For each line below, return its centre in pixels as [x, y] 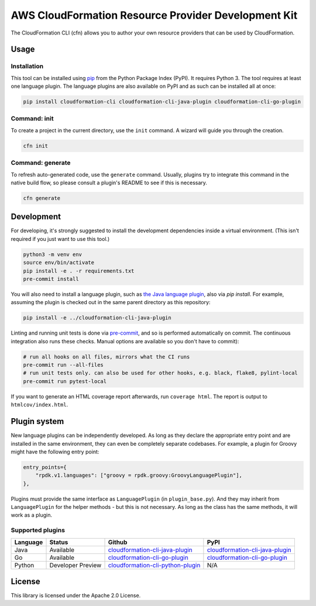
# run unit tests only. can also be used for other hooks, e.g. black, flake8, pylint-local [160, 373]
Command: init [32, 119]
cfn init [36, 146]
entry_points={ [45, 467]
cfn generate [42, 198]
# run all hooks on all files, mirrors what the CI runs [107, 357]
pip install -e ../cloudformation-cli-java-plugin [97, 318]
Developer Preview [75, 565]
